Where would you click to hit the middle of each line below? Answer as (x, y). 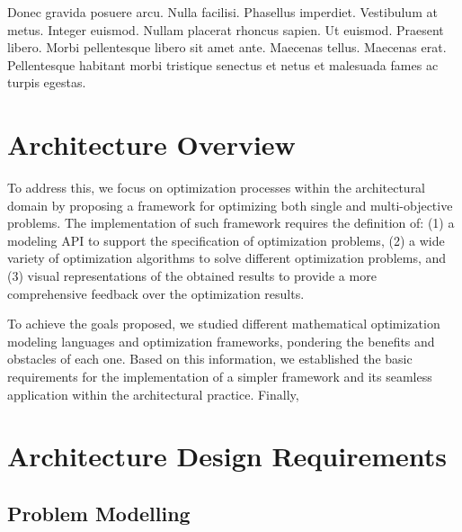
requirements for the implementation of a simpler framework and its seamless (220, 377)
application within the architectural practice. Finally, (153, 394)
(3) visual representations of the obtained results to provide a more (192, 276)
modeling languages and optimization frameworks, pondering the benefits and (221, 341)
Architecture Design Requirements (227, 456)
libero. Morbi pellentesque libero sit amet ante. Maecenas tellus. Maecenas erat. (227, 47)
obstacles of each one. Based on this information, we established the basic (210, 359)
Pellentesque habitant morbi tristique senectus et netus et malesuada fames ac (223, 64)
